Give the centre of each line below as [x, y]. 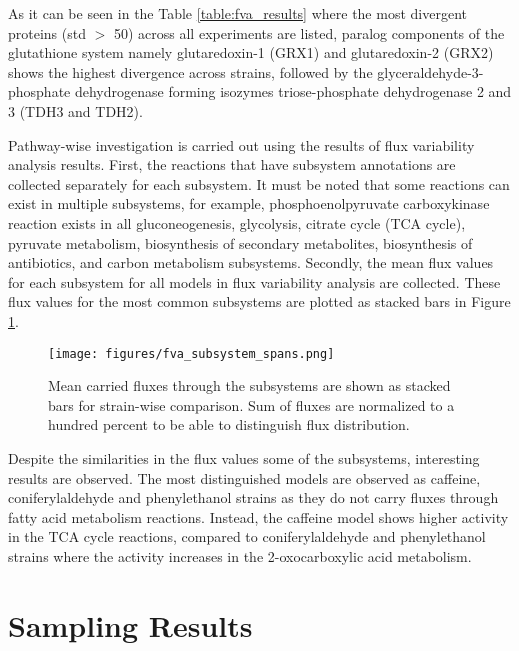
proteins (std [47, 32]
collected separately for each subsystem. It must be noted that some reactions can [259, 183]
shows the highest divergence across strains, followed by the [190, 71]
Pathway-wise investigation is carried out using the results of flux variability [241, 144]
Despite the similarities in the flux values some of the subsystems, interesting [244, 457]
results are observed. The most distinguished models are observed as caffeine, [244, 477]
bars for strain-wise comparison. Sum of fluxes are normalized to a [251, 404]
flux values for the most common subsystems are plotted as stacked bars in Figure [259, 301]
